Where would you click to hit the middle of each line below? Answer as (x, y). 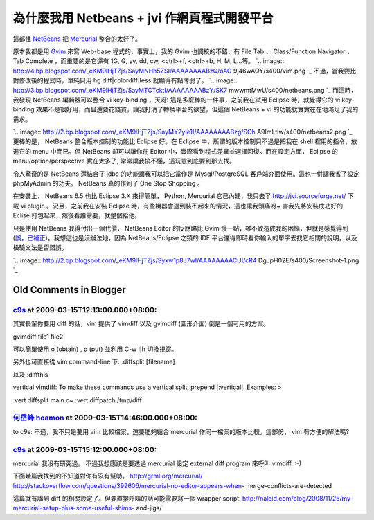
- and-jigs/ (147, 508)
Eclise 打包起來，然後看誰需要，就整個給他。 (77, 215)
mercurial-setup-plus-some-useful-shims (72, 508)
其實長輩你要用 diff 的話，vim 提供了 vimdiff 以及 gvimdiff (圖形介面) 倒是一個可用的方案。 (141, 324)
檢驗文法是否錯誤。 (40, 248)
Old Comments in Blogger (69, 290)
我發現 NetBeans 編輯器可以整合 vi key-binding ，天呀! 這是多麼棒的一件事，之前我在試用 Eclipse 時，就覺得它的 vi (177, 100)
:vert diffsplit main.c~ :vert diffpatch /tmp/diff (77, 400)
